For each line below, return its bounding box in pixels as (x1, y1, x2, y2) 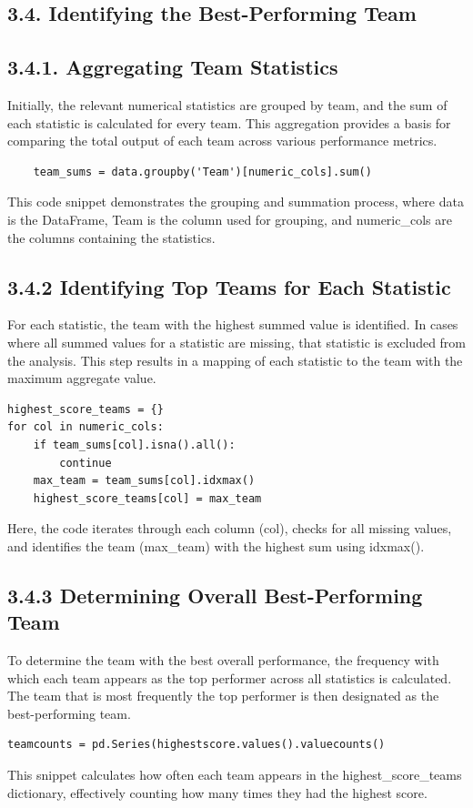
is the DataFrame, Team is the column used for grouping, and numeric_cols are (7, 209, 452, 228)
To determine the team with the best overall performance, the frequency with (7, 651, 439, 670)
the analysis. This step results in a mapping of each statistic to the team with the (7, 350, 463, 369)
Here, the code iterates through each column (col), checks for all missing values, (7, 519, 452, 538)
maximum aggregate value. (7, 369, 156, 388)
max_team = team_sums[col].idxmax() (33, 474, 256, 488)
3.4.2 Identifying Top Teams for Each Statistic (7, 272, 451, 300)
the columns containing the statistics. (7, 227, 216, 247)
